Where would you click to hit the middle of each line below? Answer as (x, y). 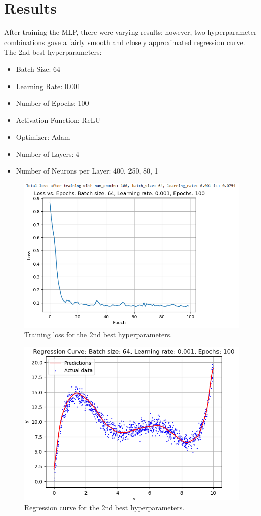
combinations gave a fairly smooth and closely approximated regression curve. (125, 42)
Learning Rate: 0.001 (48, 86)
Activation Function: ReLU (58, 120)
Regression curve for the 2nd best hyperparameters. (104, 507)
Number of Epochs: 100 (52, 103)
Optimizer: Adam (43, 137)
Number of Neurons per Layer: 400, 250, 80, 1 (87, 171)
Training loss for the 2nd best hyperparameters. (98, 335)
